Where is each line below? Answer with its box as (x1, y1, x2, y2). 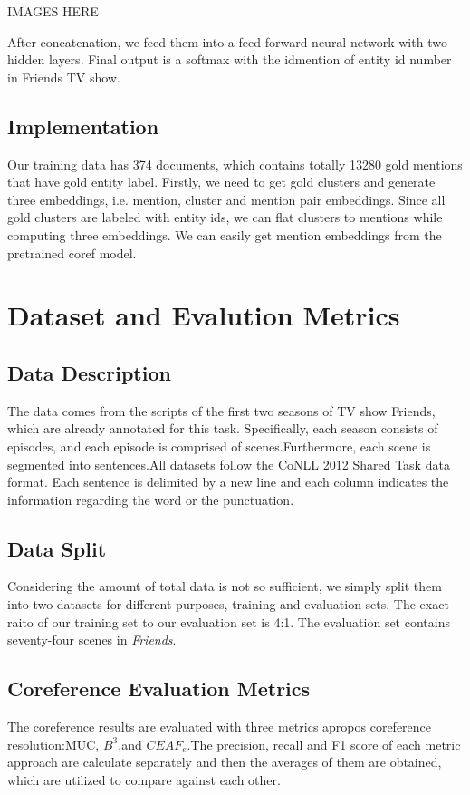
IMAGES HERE (7, 2, 99, 20)
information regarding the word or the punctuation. (7, 490, 294, 509)
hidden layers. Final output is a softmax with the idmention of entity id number (7, 50, 452, 69)
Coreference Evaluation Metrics (7, 674, 311, 703)
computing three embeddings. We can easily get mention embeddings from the (7, 225, 442, 244)
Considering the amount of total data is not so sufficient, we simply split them (7, 577, 442, 596)
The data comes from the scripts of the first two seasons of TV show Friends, (7, 401, 436, 420)
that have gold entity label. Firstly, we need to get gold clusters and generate (7, 172, 436, 191)
